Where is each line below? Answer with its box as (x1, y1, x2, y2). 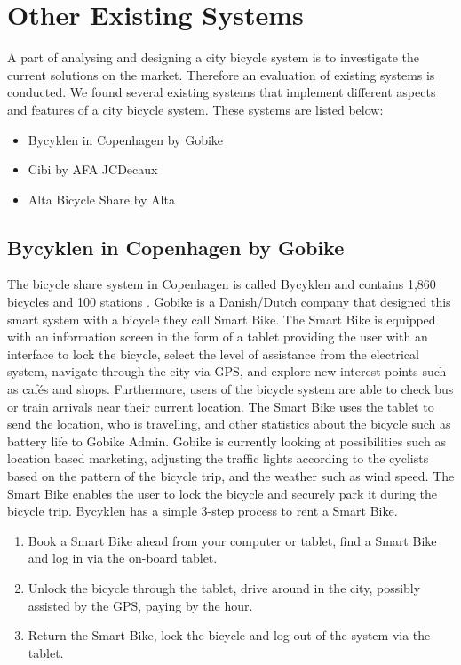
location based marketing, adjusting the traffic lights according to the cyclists (7, 449, 429, 468)
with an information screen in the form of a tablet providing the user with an (7, 327, 428, 346)
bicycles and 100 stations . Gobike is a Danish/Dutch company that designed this (7, 292, 451, 311)
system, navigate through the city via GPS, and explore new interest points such (7, 362, 447, 381)
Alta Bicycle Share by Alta (28, 189, 175, 208)
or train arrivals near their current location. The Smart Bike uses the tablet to (7, 397, 434, 415)
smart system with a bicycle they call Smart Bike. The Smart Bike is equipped (7, 309, 436, 328)
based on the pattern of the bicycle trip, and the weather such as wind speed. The (7, 467, 455, 485)
